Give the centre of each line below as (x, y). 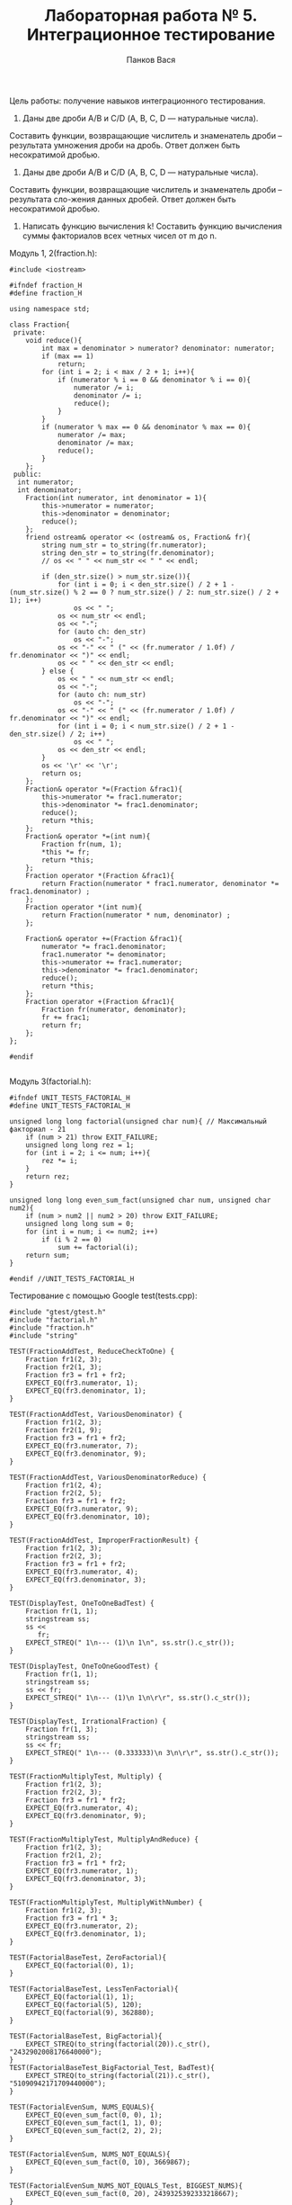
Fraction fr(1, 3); (62, 1729)
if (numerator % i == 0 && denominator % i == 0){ (154, 380)
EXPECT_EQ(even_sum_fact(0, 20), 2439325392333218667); (133, 2193)
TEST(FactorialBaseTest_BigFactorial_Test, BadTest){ (112, 2067)
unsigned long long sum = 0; (80, 1224)
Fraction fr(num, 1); (82, 844)
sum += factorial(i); (98, 1247)
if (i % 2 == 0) (72, 1239)
